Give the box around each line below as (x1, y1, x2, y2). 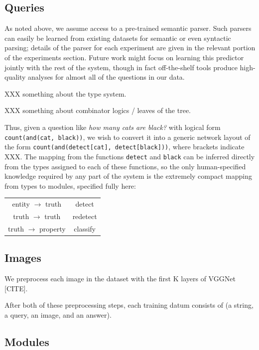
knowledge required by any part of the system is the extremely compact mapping (4, 171, 252, 181)
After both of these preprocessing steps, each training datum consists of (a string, (4, 300, 254, 310)
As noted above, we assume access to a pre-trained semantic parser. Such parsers (4, 23, 252, 33)
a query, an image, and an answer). (4, 309, 112, 320)
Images (4, 250, 41, 265)
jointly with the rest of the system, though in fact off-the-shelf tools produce (4, 62, 238, 72)
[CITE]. (4, 283, 28, 293)
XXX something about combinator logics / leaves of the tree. (4, 105, 191, 116)
